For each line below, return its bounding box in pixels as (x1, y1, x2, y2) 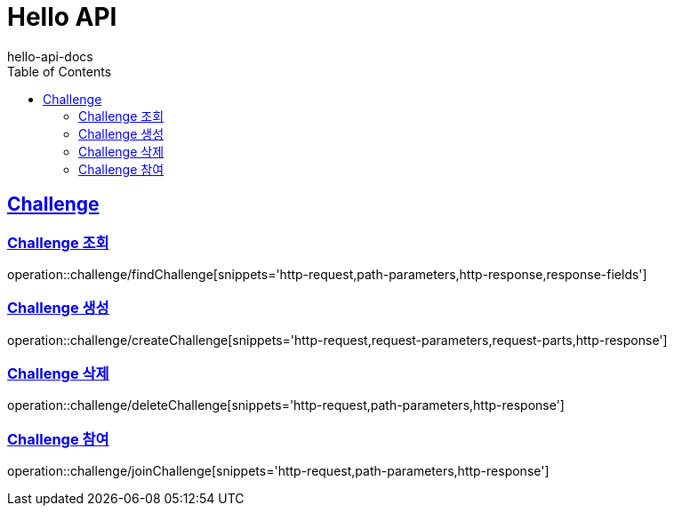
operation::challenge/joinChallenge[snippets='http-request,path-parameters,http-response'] (7, 463, 550, 479)
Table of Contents (7, 63, 112, 79)
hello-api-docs (7, 48, 93, 64)
